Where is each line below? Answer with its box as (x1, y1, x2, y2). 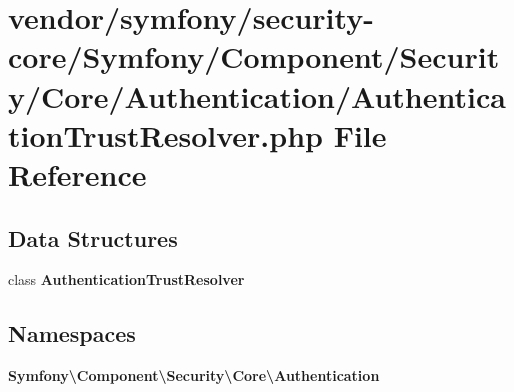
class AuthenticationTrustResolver (8, 269, 245, 290)
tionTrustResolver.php (8, 114, 323, 155)
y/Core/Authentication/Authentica (8, 75, 506, 116)
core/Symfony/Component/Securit (8, 36, 500, 77)
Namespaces (8, 318, 136, 349)
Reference (8, 153, 147, 194)
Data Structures (8, 222, 178, 253)
